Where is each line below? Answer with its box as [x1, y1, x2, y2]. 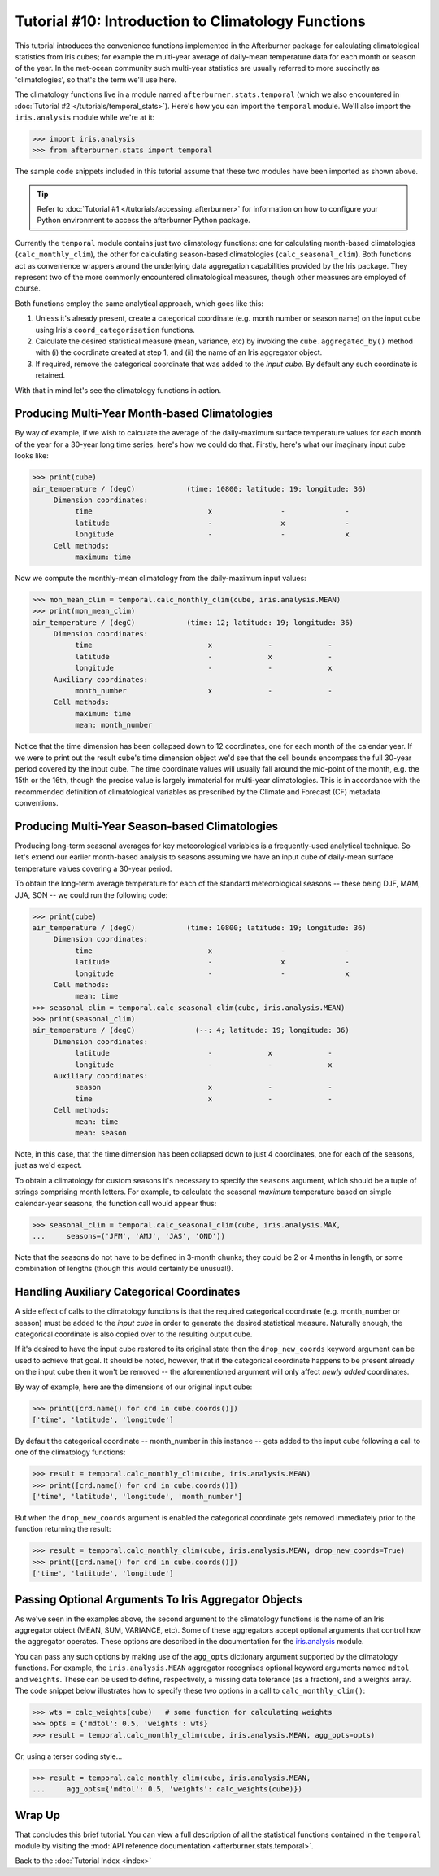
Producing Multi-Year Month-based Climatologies [15, 407, 273, 421]
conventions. [15, 798, 59, 808]
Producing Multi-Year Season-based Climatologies [15, 819, 278, 833]
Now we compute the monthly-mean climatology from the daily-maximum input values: [15, 573, 306, 583]
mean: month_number [74, 720, 153, 730]
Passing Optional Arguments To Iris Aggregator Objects [15, 1592, 302, 1607]
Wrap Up [15, 1808, 61, 1822]
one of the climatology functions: [15, 1447, 126, 1457]
